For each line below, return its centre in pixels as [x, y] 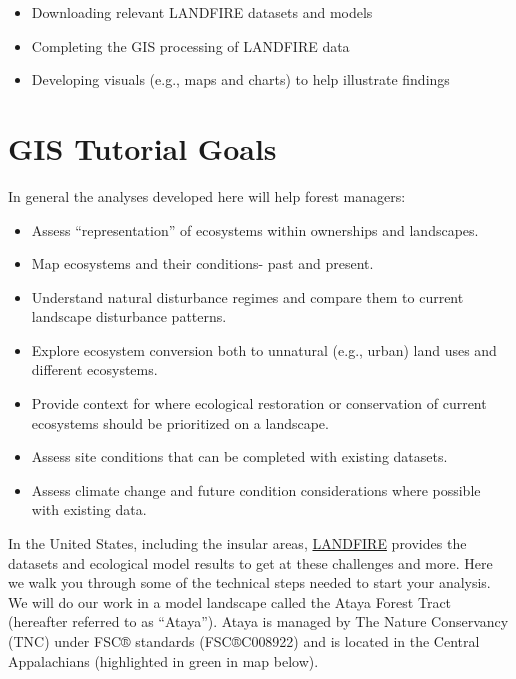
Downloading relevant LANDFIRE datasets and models [202, 12]
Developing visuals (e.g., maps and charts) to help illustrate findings [240, 79]
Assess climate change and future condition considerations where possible [256, 489]
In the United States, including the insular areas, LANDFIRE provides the [237, 543]
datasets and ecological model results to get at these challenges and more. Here [250, 562]
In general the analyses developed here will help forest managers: [207, 195]
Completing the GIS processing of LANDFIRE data [190, 45]
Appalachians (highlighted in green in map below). [163, 660]
